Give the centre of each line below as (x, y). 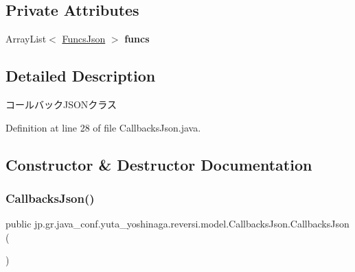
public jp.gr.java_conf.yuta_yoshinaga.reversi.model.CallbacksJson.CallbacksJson (177, 224)
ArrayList (26, 39)
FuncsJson (84, 39)
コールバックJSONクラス (61, 104)
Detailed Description (81, 76)
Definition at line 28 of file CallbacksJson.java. (103, 127)
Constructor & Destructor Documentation (159, 164)
